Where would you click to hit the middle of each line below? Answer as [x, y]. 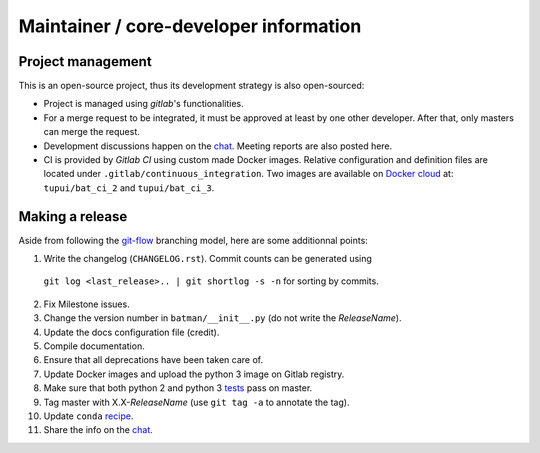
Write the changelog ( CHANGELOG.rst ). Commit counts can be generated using [207, 259]
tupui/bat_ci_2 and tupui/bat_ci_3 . [129, 187]
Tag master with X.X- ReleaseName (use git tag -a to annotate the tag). [196, 402]
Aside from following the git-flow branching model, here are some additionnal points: [193, 240]
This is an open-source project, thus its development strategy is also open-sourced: [191, 86]
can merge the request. [91, 132]
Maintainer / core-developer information [190, 26]
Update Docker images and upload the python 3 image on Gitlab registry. [194, 374]
